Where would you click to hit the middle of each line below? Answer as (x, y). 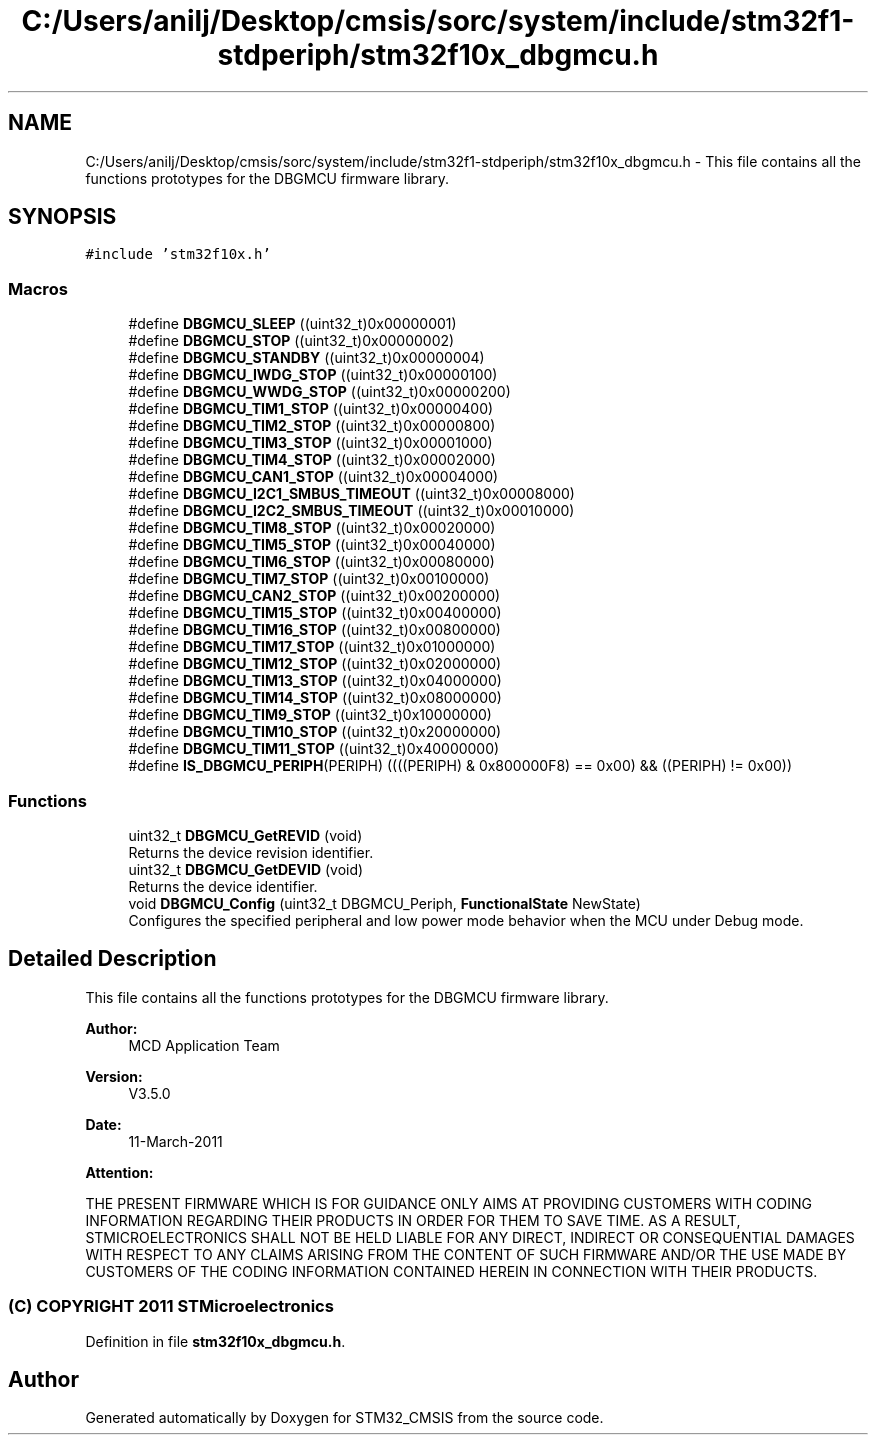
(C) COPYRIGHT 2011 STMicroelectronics (171, 1306)
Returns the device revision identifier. (251, 852)
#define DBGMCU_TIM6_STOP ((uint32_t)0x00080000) (311, 562)
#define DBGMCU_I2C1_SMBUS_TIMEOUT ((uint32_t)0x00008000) (351, 494)
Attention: (119, 1172)
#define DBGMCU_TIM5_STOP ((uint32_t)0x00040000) (312, 545)
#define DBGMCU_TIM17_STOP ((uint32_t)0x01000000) (312, 647)
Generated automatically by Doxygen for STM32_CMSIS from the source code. (344, 1418)
